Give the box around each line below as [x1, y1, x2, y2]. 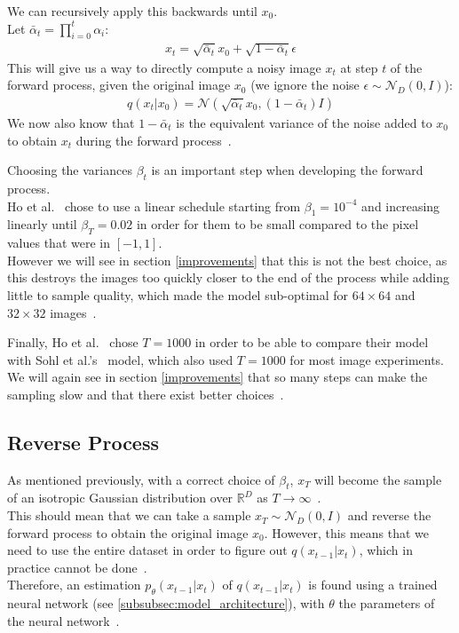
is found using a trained [308, 575, 438, 594]
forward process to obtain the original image [7, 523, 249, 542]
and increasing [361, 196, 440, 215]
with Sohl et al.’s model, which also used [7, 350, 233, 368]
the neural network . [7, 611, 120, 629]
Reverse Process [7, 428, 160, 455]
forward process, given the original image [7, 75, 231, 94]
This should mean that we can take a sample [7, 506, 251, 525]
